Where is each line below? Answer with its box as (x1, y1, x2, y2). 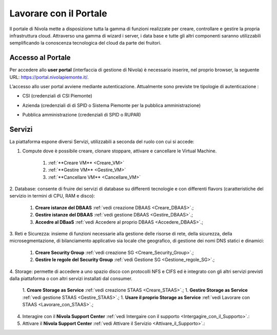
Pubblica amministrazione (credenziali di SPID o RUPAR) (22, 112, 141, 118)
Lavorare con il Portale (9, 8, 107, 19)
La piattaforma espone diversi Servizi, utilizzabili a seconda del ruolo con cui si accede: (9, 139, 194, 145)
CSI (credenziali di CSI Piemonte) (22, 93, 92, 99)
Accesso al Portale (9, 53, 71, 62)
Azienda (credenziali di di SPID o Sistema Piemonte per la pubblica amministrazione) (22, 102, 201, 108)
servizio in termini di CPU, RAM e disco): (9, 193, 95, 199)
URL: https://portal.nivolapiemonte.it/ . (9, 74, 89, 80)
